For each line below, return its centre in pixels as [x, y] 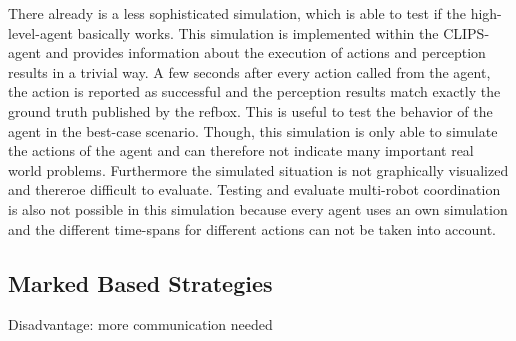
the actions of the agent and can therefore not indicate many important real [241, 150]
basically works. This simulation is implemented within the [258, 32]
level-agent [40, 32]
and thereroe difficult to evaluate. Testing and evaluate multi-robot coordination [254, 189]
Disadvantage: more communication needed [140, 324]
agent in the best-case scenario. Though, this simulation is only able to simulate [253, 130]
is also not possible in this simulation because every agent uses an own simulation [258, 208]
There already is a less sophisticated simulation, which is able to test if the [237, 13]
